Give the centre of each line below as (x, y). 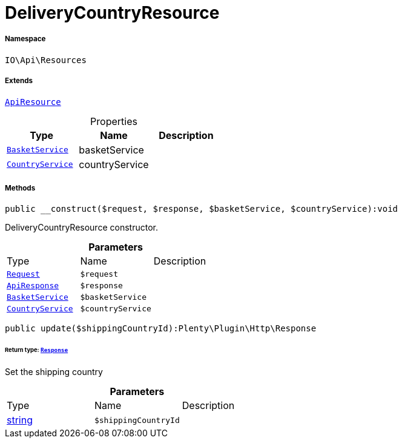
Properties (114, 121)
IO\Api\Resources (46, 60)
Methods (20, 188)
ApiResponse (33, 286)
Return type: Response (37, 350)
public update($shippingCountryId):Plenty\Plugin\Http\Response (161, 329)
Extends (19, 81)
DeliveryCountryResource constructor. (81, 228)
